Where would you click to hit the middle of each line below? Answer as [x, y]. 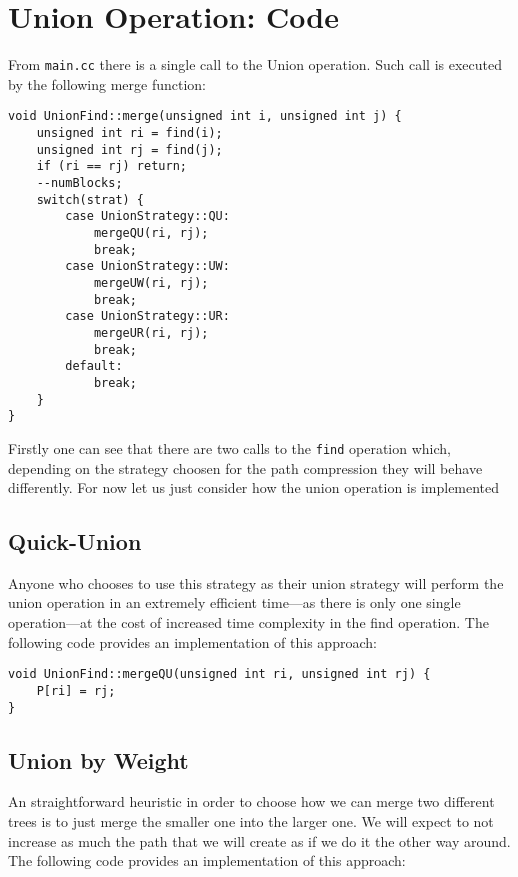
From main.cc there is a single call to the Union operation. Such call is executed [255, 64]
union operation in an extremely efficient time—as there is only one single [234, 602]
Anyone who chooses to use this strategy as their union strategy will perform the [256, 582]
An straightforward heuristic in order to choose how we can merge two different [251, 801]
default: [94, 366]
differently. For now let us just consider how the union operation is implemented [254, 487]
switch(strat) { [90, 199]
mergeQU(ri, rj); [151, 232]
